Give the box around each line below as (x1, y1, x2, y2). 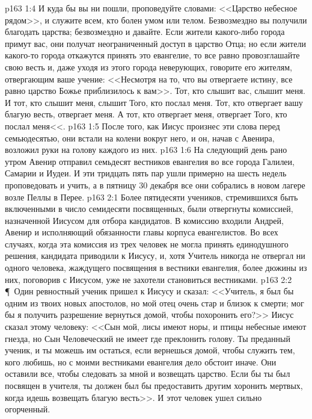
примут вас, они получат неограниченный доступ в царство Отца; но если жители (5, 37, 306, 49)
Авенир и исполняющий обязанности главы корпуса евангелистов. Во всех (5, 226, 278, 238)
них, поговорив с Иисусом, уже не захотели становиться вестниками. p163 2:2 (5, 273, 292, 285)
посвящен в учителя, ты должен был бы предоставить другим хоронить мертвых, (5, 379, 303, 391)
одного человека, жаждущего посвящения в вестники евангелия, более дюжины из (5, 261, 307, 274)
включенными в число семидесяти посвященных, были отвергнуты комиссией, (5, 202, 293, 215)
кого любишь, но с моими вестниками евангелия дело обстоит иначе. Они (5, 355, 277, 368)
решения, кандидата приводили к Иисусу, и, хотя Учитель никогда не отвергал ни (5, 249, 305, 262)
